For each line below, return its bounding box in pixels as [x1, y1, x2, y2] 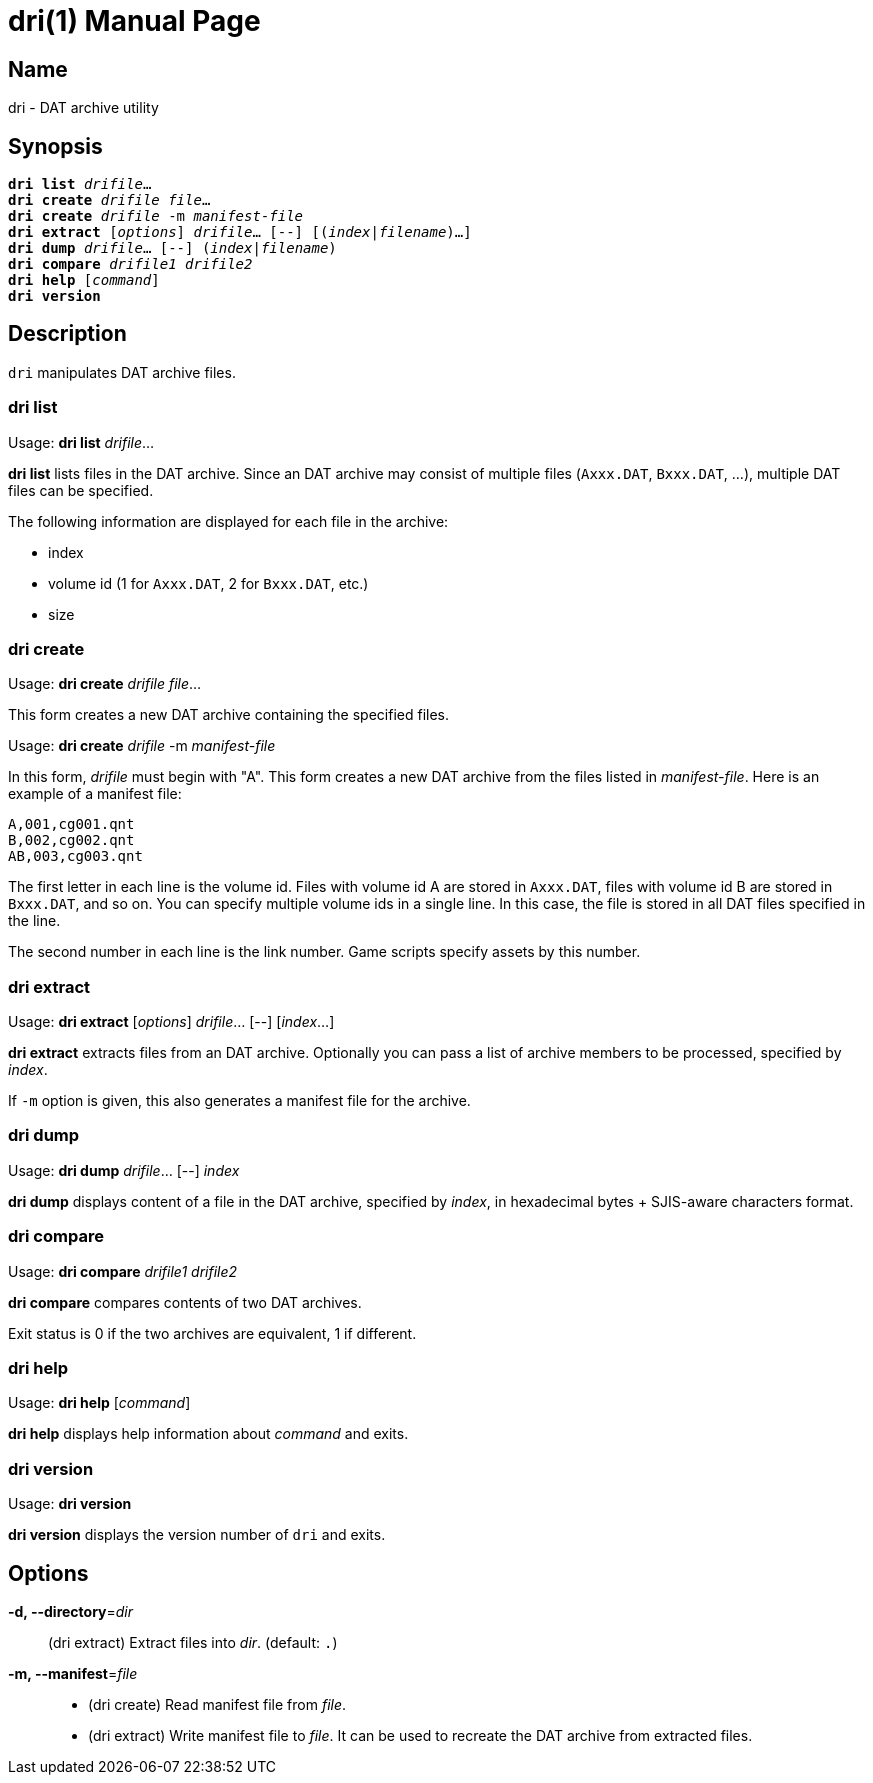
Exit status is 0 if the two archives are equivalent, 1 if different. [8, 1324, 417, 1342]
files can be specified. [8, 481, 154, 499]
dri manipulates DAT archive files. [8, 363, 236, 381]
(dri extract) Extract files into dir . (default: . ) [48, 1633, 338, 1651]
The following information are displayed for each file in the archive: [8, 512, 449, 530]
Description [8, 321, 127, 347]
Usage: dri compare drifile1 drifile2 [8, 1262, 238, 1280]
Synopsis [8, 133, 103, 159]
